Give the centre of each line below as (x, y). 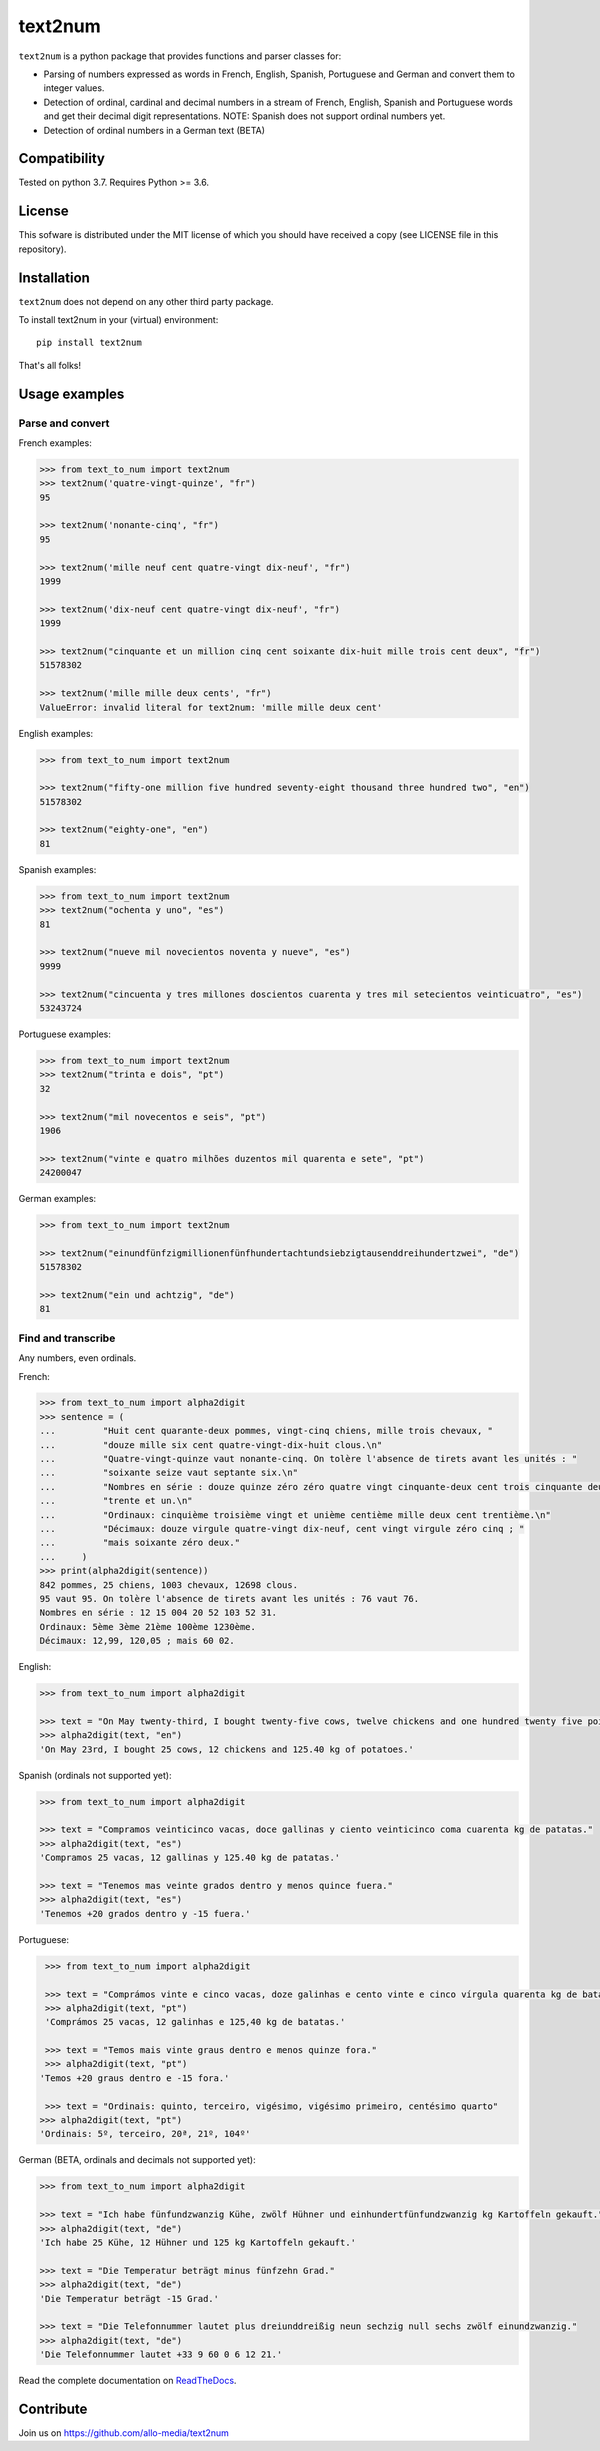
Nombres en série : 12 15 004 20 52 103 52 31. (158, 1613)
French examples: (55, 442)
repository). (42, 249)
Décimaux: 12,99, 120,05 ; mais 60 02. (137, 1641)
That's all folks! (50, 365)
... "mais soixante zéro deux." (139, 1543)
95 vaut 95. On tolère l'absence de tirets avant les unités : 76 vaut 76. (229, 1598)
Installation (54, 277)
